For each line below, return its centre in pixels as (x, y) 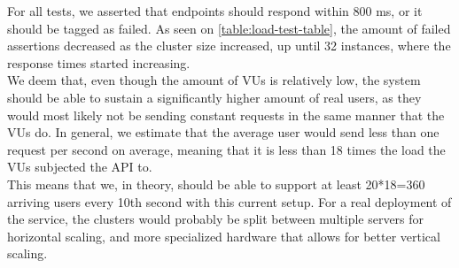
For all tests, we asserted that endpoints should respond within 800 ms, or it (215, 11)
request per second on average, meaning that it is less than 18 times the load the (226, 149)
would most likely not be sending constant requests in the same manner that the (226, 115)
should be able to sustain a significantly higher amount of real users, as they (214, 97)
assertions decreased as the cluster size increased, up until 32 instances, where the (229, 46)
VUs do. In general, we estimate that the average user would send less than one (223, 132)
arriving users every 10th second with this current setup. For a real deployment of (229, 201)
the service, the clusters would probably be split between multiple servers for (216, 219)
